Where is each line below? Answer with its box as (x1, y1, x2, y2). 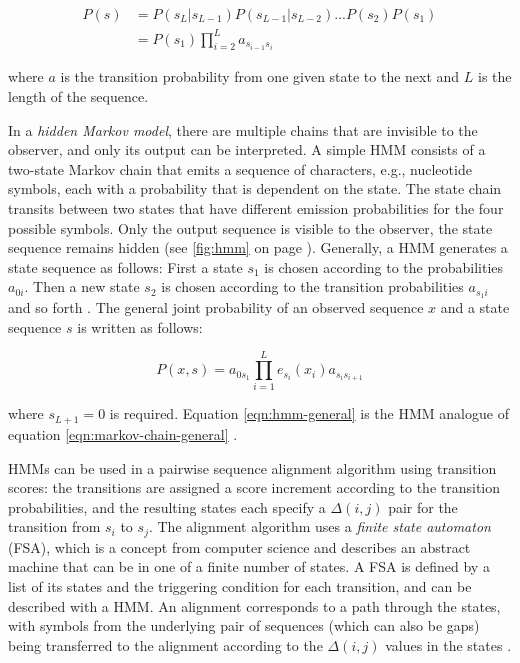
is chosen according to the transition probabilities (161, 276, 464, 297)
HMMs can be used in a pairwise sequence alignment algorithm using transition (8, 457, 497, 478)
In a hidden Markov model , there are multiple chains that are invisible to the (8, 119, 478, 140)
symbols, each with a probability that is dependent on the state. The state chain (8, 178, 502, 199)
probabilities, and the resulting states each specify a (8, 496, 326, 517)
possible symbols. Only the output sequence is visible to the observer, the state (8, 217, 493, 238)
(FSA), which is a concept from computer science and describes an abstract (8, 536, 471, 557)
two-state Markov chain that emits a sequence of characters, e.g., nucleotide (8, 158, 472, 179)
